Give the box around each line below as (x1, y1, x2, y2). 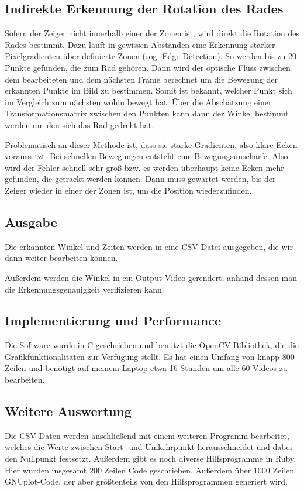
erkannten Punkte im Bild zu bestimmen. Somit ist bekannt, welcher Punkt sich (5, 84, 292, 97)
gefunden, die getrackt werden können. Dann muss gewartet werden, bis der (5, 173, 276, 185)
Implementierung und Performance (5, 311, 222, 329)
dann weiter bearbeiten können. (5, 252, 118, 264)
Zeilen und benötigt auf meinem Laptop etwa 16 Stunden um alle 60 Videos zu (5, 362, 288, 374)
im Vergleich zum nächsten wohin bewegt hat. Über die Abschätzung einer (5, 95, 272, 108)
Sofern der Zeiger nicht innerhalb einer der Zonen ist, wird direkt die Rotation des (5, 27, 299, 39)
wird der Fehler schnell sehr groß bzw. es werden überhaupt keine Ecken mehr (5, 161, 284, 173)
